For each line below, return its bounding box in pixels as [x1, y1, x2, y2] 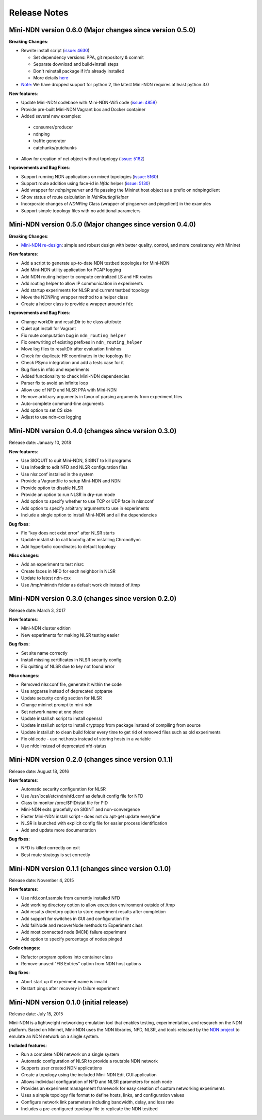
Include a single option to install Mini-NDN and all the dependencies [21, 512, 157, 518]
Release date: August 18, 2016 [9, 768, 69, 774]
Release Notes [9, 7, 69, 18]
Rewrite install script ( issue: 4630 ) [21, 48, 90, 54]
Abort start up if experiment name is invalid [21, 978, 108, 984]
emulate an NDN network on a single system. [9, 1033, 99, 1039]
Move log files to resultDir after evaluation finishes [21, 346, 122, 352]
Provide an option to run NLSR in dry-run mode [21, 492, 115, 497]
